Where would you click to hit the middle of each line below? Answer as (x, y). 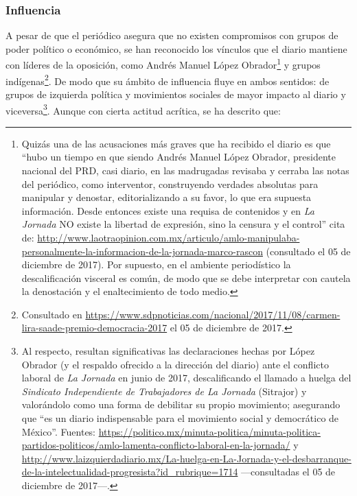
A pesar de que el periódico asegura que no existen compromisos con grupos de (172, 35)
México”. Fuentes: (59, 431)
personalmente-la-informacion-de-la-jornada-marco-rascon (142, 251)
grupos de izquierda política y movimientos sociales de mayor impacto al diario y (176, 94)
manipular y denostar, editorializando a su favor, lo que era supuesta (166, 197)
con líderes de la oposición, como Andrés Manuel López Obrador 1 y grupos (163, 64)
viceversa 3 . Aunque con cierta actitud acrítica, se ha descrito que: (143, 109)
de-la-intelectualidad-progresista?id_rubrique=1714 (130, 472)
